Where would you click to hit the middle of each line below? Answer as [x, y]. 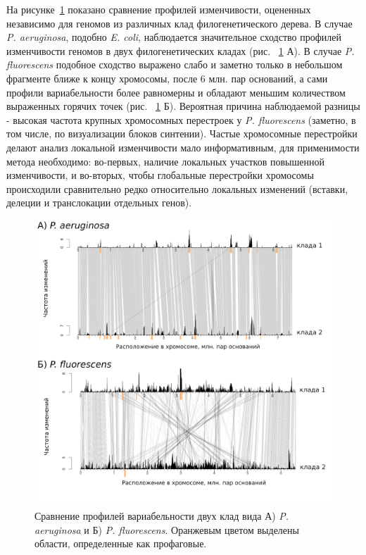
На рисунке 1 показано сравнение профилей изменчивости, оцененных [159, 9]
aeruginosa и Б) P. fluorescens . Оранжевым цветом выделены [167, 529]
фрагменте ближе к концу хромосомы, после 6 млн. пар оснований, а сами [167, 78]
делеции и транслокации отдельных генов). [99, 202]
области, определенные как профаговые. [121, 543]
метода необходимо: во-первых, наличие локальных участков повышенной [165, 161]
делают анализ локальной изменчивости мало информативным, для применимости [183, 147]
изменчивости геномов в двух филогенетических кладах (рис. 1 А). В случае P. [181, 50]
